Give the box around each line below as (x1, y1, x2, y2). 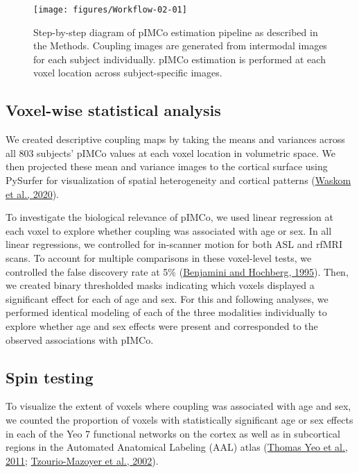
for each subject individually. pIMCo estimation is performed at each (33, 51, 326, 66)
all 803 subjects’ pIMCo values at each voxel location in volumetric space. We (6, 145, 335, 160)
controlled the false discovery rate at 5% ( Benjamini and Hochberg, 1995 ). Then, (6, 264, 349, 279)
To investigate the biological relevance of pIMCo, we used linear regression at (6, 210, 333, 224)
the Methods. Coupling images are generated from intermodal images (33, 38, 327, 53)
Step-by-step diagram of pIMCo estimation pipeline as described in (33, 24, 318, 39)
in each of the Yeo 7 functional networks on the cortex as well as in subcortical (6, 426, 340, 440)
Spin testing (6, 366, 94, 388)
